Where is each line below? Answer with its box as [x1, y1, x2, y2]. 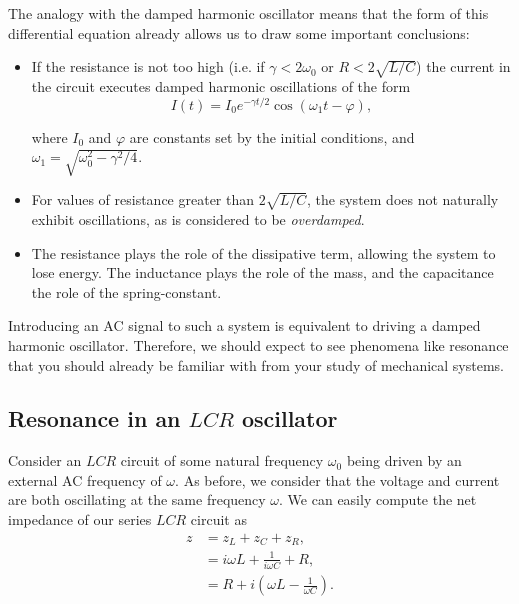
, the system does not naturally [307, 189, 499, 210]
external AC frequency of [8, 469, 162, 490]
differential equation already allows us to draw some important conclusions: [8, 22, 470, 43]
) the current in [416, 56, 511, 77]
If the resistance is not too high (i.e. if [31, 56, 265, 77]
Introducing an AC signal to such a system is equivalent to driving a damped [8, 315, 481, 336]
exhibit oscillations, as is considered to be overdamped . [31, 208, 365, 229]
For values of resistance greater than [31, 189, 255, 210]
